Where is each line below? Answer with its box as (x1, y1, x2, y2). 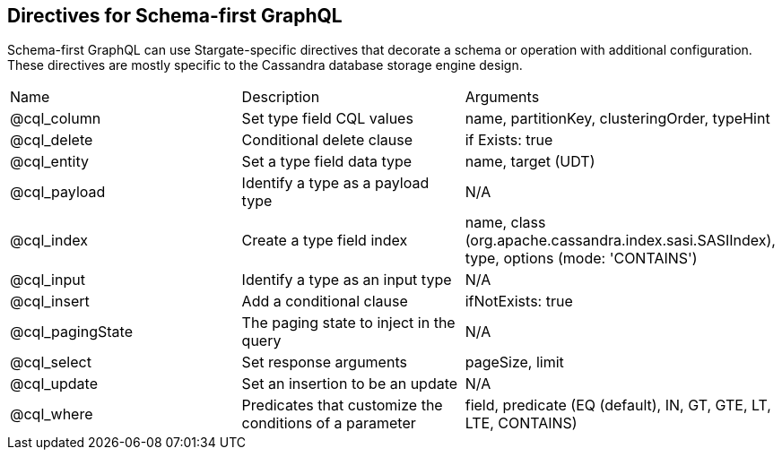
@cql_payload (10, 183, 106, 202)
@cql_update (10, 375, 99, 393)
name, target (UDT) (465, 152, 595, 171)
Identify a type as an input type (241, 271, 452, 289)
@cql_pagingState (10, 323, 133, 341)
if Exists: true (465, 131, 553, 150)
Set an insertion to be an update (241, 375, 458, 393)
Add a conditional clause (241, 292, 408, 311)
